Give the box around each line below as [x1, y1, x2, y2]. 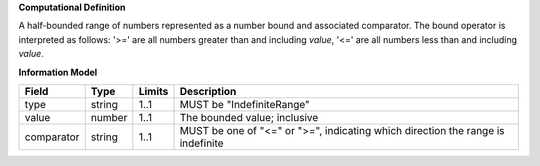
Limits [138, 84, 169, 98]
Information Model [18, 66, 98, 78]
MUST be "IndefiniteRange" [179, 97, 310, 111]
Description [179, 84, 237, 98]
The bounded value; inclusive [179, 110, 319, 124]
